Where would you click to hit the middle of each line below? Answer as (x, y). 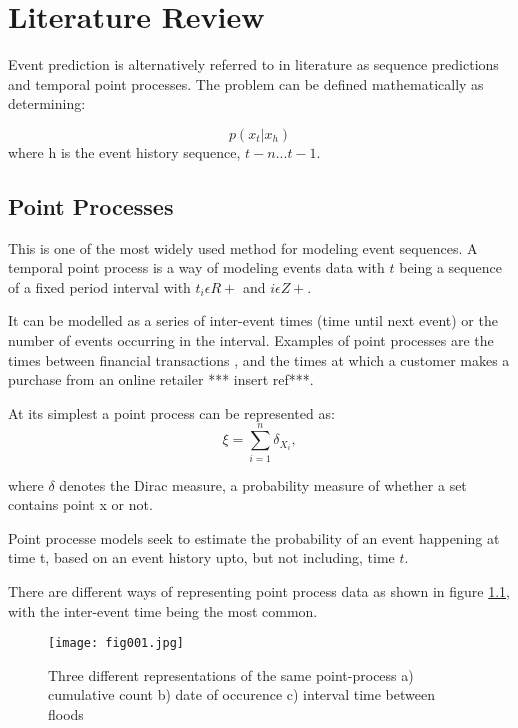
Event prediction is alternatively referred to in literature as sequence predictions (253, 64)
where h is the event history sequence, (124, 151)
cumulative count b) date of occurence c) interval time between (241, 694)
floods (66, 713)
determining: (47, 103)
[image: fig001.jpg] (116, 643)
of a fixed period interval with (99, 286)
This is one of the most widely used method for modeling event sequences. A (243, 247)
